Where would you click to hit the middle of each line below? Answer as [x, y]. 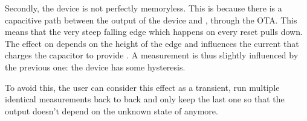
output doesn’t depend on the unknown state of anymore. [111, 110]
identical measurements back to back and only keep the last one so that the [145, 99]
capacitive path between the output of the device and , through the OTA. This [151, 20]
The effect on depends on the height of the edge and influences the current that [152, 43]
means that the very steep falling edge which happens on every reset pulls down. [154, 32]
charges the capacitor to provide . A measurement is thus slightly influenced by [152, 55]
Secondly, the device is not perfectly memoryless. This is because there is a [144, 8]
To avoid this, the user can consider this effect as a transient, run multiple [142, 87]
